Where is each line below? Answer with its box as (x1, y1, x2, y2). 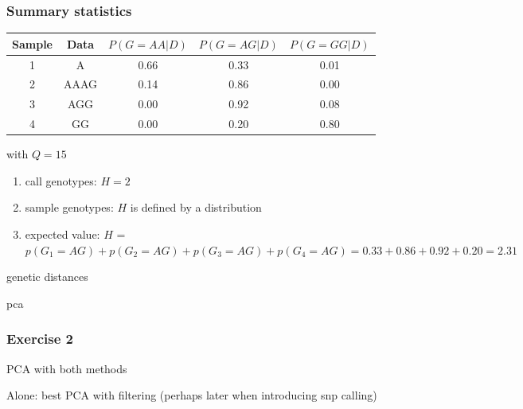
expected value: (25, 226, 100, 243)
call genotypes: (25, 172, 97, 189)
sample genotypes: (25, 199, 114, 216)
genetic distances (6, 268, 88, 285)
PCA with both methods (6, 360, 127, 376)
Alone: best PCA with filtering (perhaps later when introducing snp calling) (6, 387, 377, 403)
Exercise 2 (6, 329, 73, 349)
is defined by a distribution (130, 199, 262, 216)
